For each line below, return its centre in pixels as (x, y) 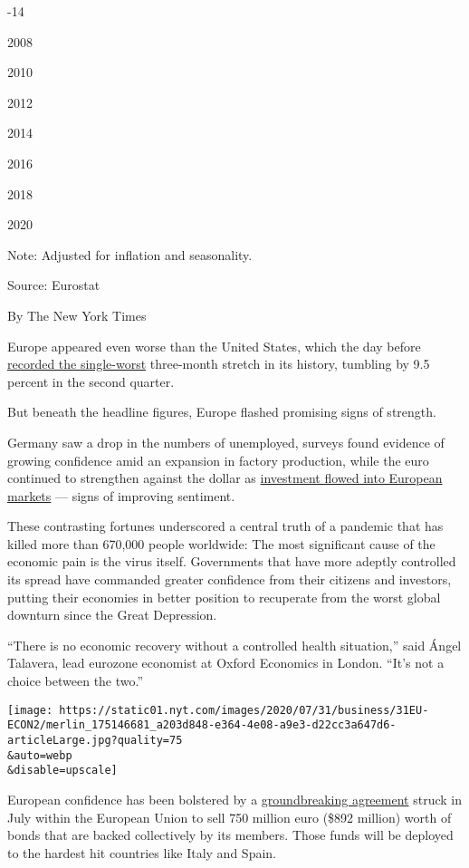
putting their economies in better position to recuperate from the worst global (224, 597)
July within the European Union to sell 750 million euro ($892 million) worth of (230, 817)
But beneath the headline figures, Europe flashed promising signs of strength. (222, 412)
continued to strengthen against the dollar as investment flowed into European (225, 478)
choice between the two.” (76, 681)
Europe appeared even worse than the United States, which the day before (214, 346)
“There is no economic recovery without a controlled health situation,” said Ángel (234, 645)
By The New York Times (77, 315)
